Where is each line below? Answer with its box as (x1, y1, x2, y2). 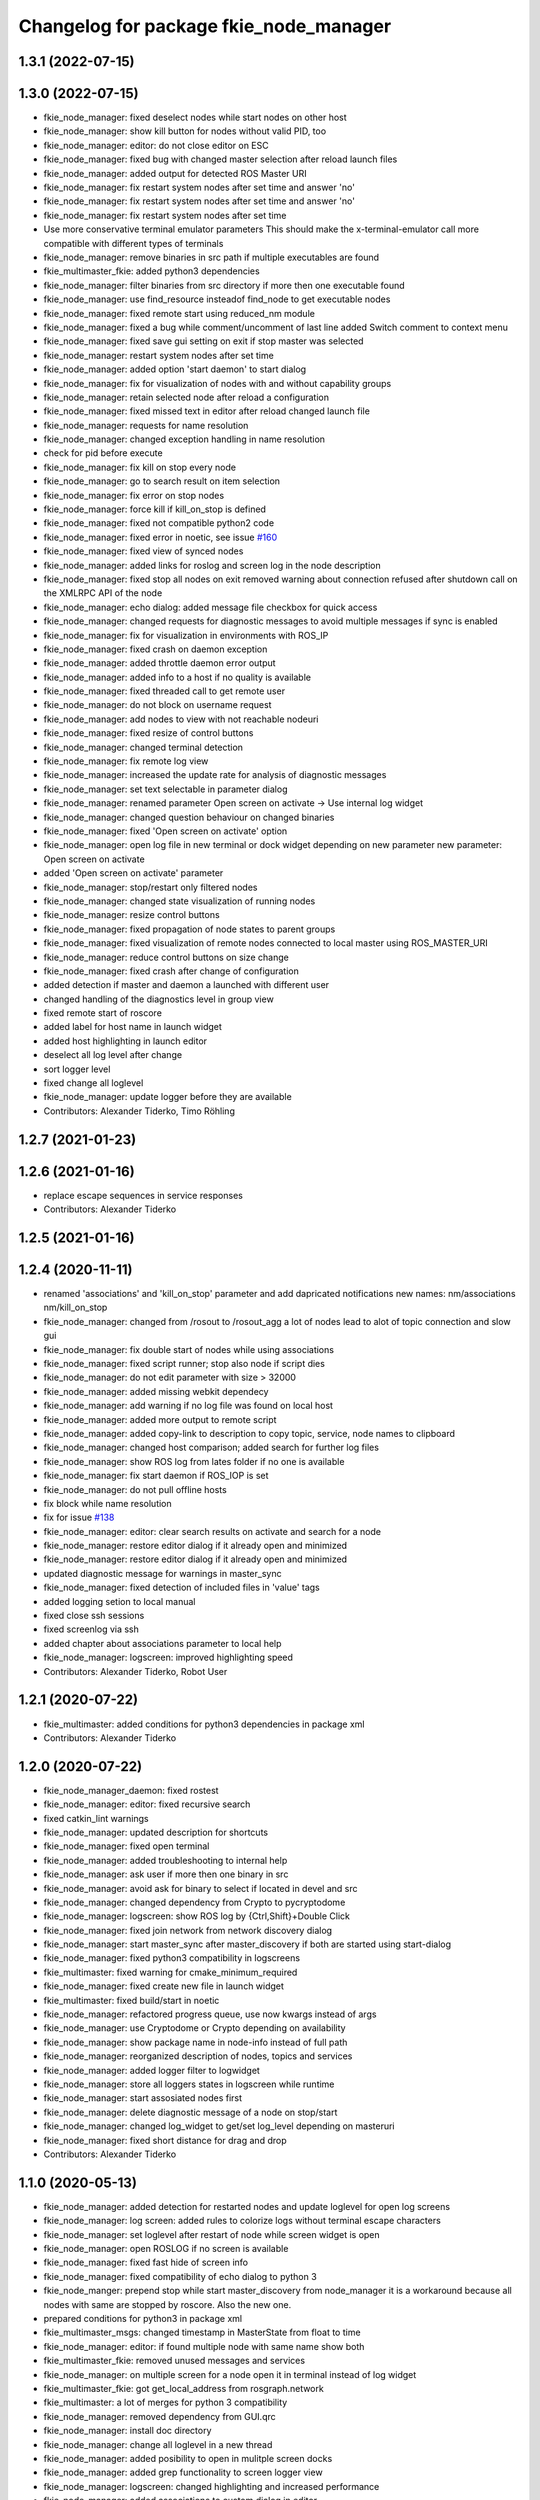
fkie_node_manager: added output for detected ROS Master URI (43, 167, 307, 179)
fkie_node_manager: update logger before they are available (43, 1091, 292, 1103)
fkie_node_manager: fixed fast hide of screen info (43, 2256, 249, 2269)
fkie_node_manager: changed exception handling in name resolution (43, 433, 325, 445)
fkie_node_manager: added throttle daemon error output (43, 657, 276, 669)
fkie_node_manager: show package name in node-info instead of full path (43, 2036, 348, 2048)
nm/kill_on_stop (43, 1301, 108, 1314)
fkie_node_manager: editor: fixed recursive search (43, 1798, 251, 1810)
